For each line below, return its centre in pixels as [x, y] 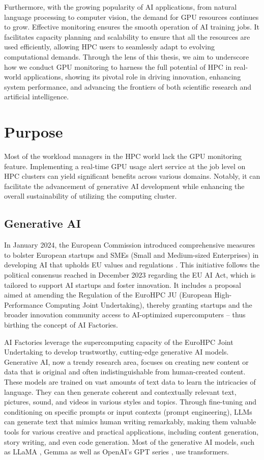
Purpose [34, 132]
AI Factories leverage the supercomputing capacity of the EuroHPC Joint [119, 342]
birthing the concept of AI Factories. [61, 324]
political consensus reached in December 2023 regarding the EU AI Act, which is [130, 275]
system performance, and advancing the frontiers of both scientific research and [128, 86]
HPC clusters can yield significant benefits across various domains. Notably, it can [132, 176]
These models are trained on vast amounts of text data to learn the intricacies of [130, 381]
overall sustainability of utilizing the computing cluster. [91, 196]
